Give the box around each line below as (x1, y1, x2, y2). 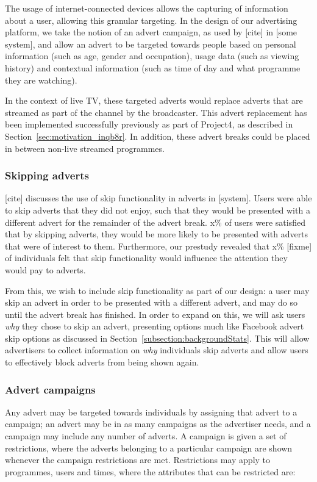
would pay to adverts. (5, 263, 86, 276)
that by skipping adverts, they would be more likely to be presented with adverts (5, 228, 308, 240)
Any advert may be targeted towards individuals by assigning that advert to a (5, 405, 297, 418)
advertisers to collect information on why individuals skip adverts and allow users (5, 344, 308, 356)
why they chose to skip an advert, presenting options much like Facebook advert (5, 320, 304, 333)
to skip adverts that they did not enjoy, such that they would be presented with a (5, 203, 310, 216)
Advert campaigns (5, 381, 96, 397)
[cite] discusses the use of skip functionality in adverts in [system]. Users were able (5, 192, 312, 204)
